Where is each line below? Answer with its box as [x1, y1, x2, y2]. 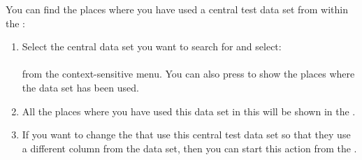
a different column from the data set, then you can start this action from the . [22, 140, 357, 155]
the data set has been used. [22, 80, 139, 94]
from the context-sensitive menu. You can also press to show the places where [22, 66, 355, 81]
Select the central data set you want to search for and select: [22, 39, 282, 54]
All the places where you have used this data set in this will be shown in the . [22, 103, 356, 118]
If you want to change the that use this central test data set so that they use [22, 127, 351, 142]
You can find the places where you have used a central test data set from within [6, 2, 348, 16]
